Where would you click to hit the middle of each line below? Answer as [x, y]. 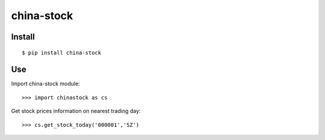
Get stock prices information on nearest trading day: [76, 111]
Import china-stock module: [46, 84]
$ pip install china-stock [62, 53]
